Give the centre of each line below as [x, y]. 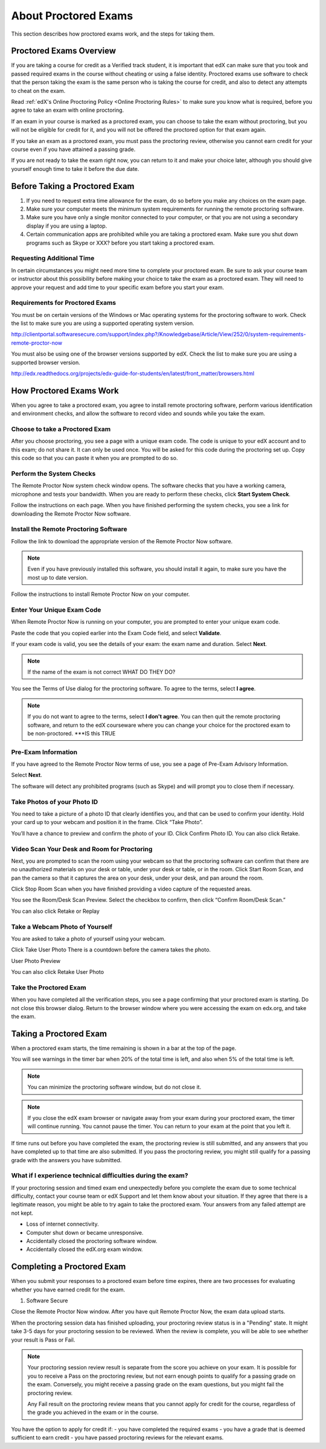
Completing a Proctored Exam [69, 1267]
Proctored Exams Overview [64, 51]
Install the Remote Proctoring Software [69, 529]
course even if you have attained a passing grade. [73, 149]
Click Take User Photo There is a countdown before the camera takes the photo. [111, 950]
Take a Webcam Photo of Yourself [62, 927]
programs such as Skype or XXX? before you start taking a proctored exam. [120, 243]
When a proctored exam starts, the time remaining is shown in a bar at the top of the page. [124, 1048]
